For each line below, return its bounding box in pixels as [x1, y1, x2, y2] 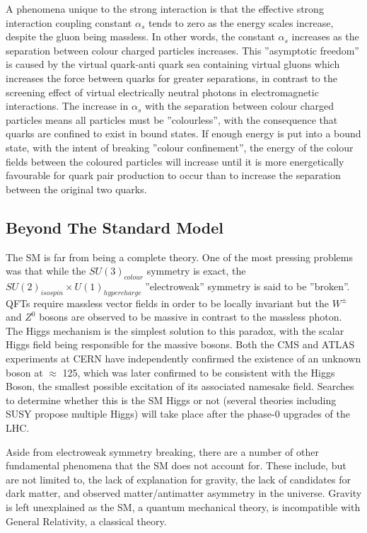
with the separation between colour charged [144, 98, 334, 113]
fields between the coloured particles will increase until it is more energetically [6, 154, 344, 168]
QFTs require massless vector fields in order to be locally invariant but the [6, 295, 330, 310]
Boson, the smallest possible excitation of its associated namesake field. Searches [6, 379, 354, 394]
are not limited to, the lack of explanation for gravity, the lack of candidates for [6, 471, 351, 486]
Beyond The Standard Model [6, 216, 224, 238]
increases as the [291, 29, 359, 44]
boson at [6, 365, 43, 379]
